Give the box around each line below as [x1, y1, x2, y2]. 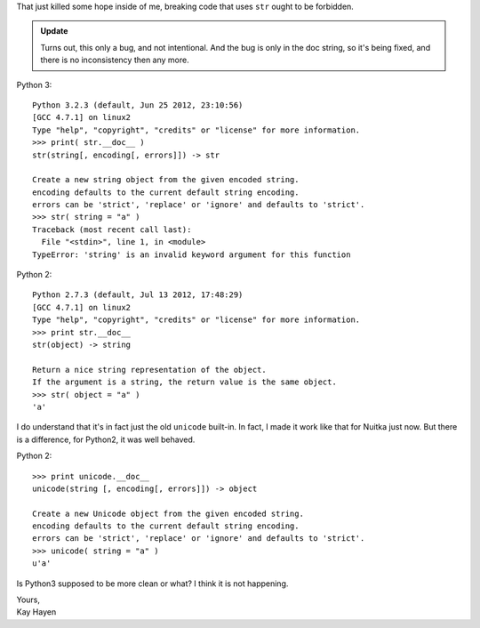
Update [40, 26, 68, 36]
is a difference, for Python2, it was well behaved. [16, 434, 196, 445]
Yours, [16, 594, 40, 605]
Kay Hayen [16, 607, 57, 617]
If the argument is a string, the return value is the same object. [32, 377, 337, 387]
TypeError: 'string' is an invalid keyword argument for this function [32, 249, 351, 260]
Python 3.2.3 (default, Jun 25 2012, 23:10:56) [32, 100, 244, 110]
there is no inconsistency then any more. [40, 54, 190, 66]
